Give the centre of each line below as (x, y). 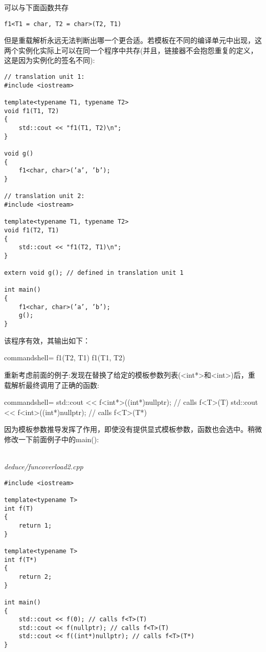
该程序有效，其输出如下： (47, 340)
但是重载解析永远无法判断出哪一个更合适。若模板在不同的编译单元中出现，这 (133, 40)
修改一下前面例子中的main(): (52, 439)
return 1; (35, 525)
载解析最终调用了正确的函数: (52, 385)
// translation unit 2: (45, 196)
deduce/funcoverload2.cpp (44, 466)
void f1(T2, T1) (32, 230)
